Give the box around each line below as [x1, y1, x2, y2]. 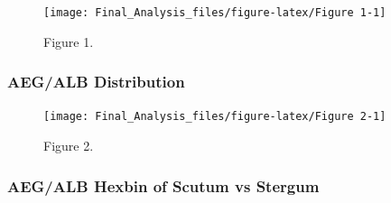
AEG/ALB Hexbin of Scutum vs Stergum [7, 174, 320, 197]
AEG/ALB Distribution [7, 70, 185, 93]
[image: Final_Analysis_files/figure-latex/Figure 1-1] [43, 6, 386, 19]
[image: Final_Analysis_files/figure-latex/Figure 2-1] [43, 110, 386, 124]
